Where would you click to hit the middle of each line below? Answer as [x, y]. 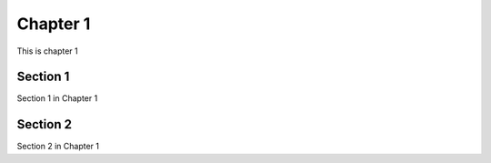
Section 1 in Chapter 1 [57, 98]
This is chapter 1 [47, 51]
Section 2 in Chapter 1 [58, 147]
